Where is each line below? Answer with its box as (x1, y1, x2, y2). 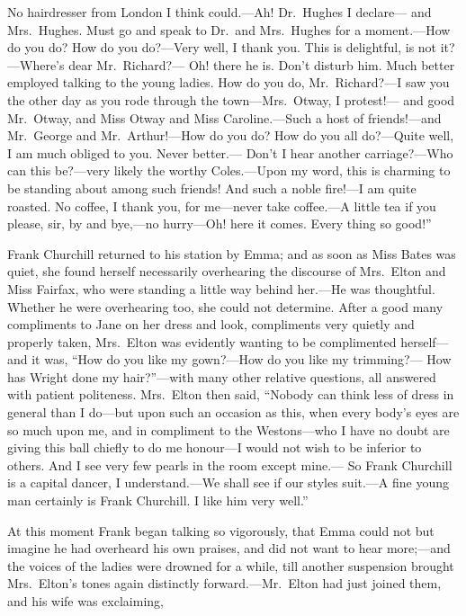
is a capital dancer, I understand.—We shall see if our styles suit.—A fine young (7, 473, 450, 492)
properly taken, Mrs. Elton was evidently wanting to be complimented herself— (7, 332, 449, 351)
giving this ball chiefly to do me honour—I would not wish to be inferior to (7, 438, 422, 457)
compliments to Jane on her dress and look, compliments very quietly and (7, 315, 415, 334)
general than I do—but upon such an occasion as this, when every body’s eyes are (7, 403, 460, 422)
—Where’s (7, 55, 65, 74)
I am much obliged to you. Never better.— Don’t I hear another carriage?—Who (7, 143, 453, 162)
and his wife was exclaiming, (7, 592, 164, 610)
